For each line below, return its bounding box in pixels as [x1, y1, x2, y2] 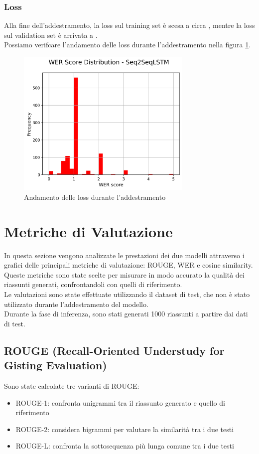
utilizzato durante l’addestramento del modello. [4, 299, 148, 309]
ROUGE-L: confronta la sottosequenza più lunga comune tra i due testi [15, 441, 234, 451]
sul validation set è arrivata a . [4, 29, 98, 40]
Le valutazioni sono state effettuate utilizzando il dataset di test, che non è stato [4, 289, 250, 300]
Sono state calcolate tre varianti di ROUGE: [4, 381, 139, 391]
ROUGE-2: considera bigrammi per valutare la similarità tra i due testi [15, 424, 234, 434]
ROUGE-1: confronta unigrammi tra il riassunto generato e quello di [15, 397, 225, 408]
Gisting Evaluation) [4, 357, 107, 373]
